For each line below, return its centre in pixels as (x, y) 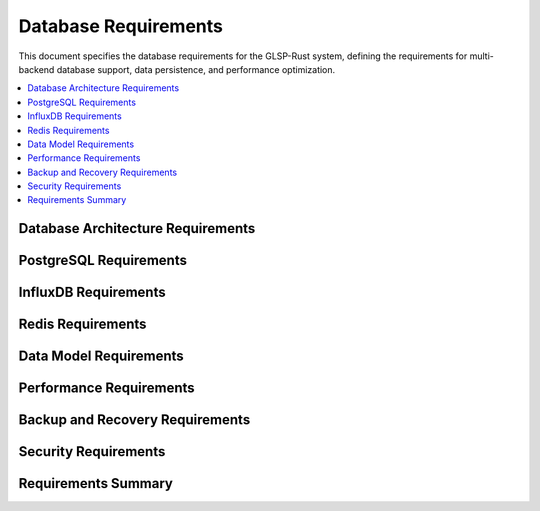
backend (36, 69)
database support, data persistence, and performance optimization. (196, 69)
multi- (481, 56)
